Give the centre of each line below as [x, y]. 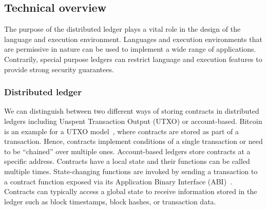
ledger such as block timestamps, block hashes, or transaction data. [110, 201]
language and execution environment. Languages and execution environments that [133, 39]
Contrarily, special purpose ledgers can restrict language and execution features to [133, 59]
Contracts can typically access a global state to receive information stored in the [131, 191]
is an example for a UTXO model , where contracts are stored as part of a [122, 131]
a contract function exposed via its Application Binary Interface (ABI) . [118, 181]
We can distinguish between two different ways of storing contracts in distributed [132, 111]
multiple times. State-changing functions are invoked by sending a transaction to [131, 171]
